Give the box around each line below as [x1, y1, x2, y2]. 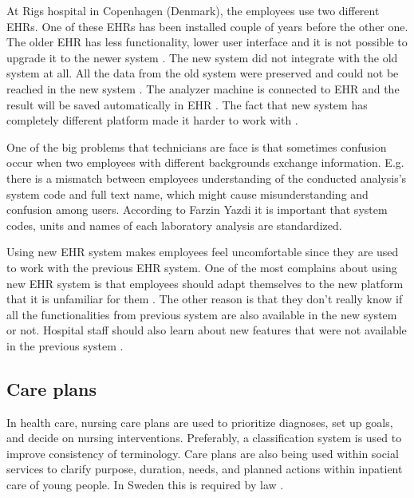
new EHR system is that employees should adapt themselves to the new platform [6, 275, 404, 291]
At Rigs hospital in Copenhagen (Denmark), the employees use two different [6, 2, 380, 18]
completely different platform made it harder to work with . [6, 112, 298, 128]
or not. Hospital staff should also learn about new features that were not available [6, 322, 407, 338]
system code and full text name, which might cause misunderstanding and [6, 185, 369, 202]
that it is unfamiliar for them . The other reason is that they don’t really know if [6, 290, 403, 307]
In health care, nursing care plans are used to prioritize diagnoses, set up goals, [6, 413, 393, 430]
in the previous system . [6, 337, 124, 354]
